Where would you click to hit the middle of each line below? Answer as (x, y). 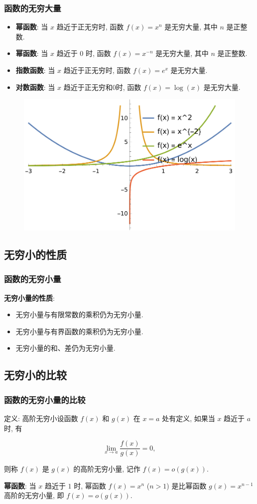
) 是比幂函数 (187, 485)
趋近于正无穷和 (88, 87)
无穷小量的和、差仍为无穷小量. (65, 348)
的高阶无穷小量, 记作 (107, 469)
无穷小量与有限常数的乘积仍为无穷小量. (79, 314)
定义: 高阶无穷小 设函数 (41, 418)
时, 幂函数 (90, 485)
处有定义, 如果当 (189, 418)
